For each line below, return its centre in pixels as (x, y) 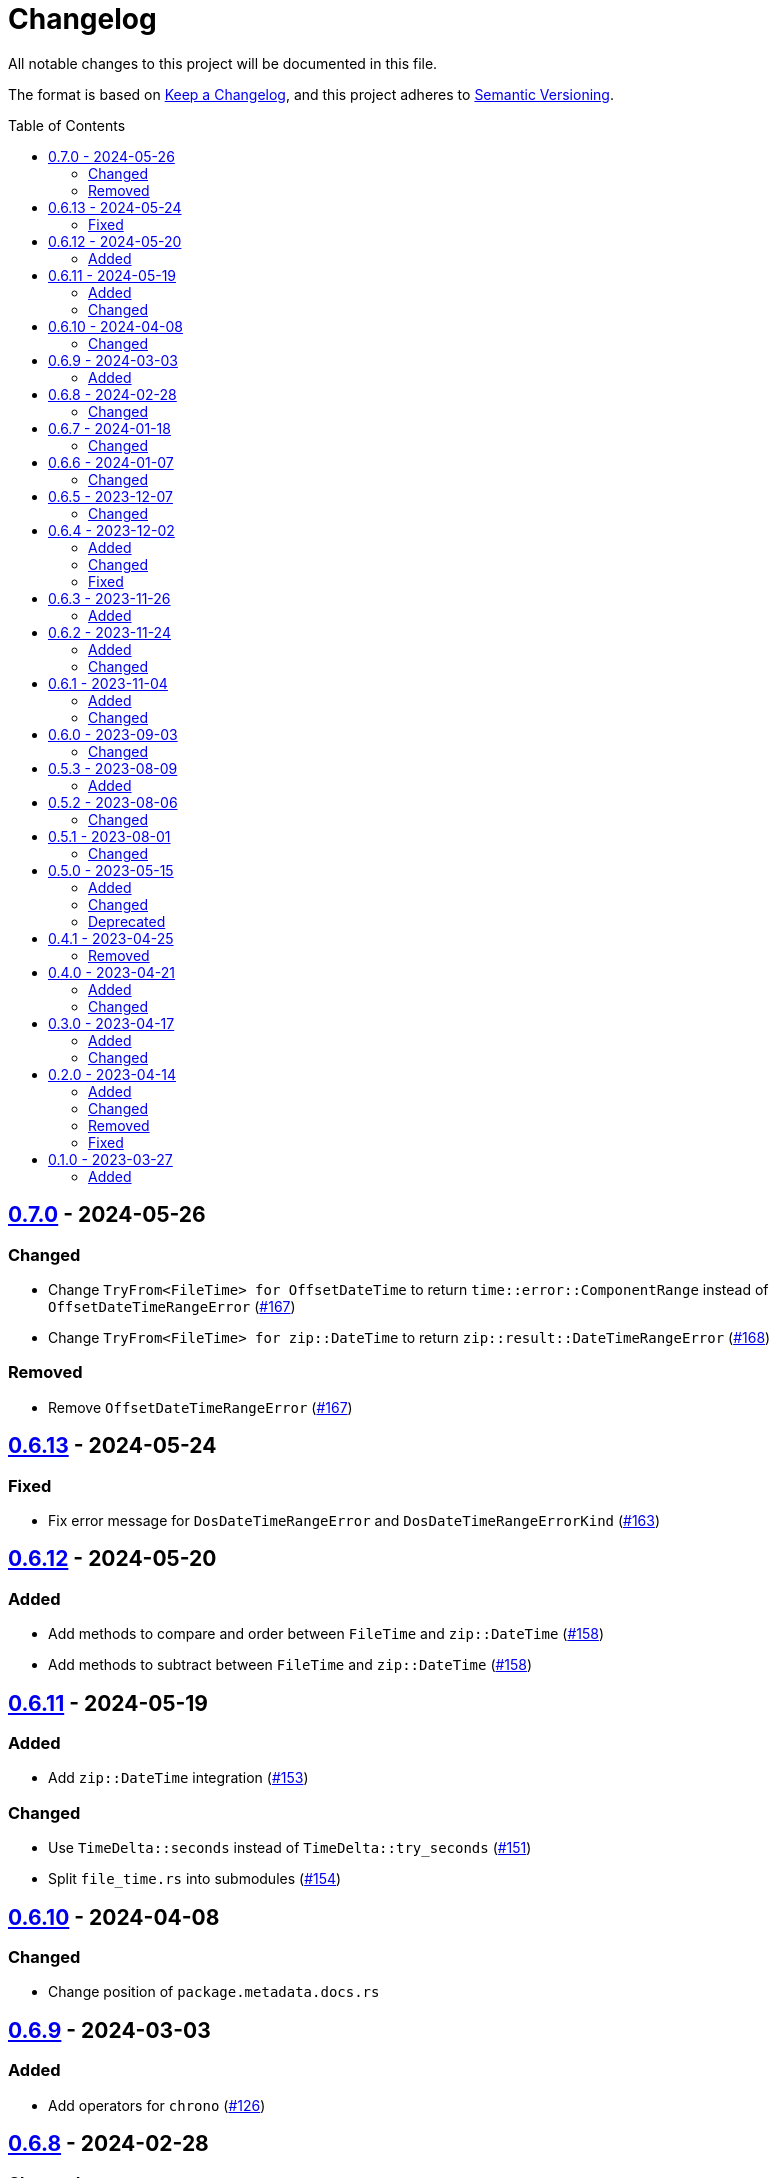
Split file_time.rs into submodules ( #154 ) (195, 1879)
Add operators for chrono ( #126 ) (157, 2105)
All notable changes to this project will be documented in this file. (223, 63)
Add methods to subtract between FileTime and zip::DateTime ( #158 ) (290, 1665)
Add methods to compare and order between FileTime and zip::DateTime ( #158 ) (326, 1634)
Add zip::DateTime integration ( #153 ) (178, 1778)
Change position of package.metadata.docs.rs (214, 1992)
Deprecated (127, 921)
